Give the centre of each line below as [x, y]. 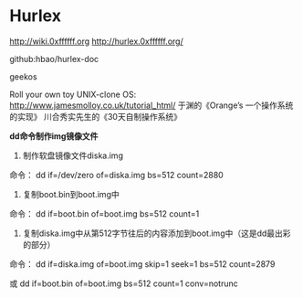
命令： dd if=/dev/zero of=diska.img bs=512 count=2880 [116, 175]
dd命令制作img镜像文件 [54, 136]
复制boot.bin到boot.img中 [71, 194]
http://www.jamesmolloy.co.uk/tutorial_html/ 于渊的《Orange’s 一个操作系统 [151, 105]
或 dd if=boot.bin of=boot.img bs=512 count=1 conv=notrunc [124, 283]
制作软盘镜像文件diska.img [73, 155]
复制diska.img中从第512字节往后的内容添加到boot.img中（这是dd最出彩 [157, 233]
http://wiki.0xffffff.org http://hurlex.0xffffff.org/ [97, 41]
